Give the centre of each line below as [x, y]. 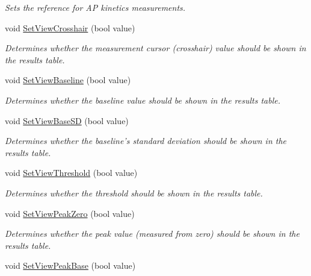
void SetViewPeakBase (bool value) [70, 265]
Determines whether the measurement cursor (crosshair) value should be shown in [155, 48]
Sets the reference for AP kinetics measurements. [95, 7]
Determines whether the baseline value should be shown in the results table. [143, 100]
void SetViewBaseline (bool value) [68, 80]
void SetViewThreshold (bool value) [71, 173]
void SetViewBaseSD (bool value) [67, 120]
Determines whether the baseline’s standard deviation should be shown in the [146, 141]
